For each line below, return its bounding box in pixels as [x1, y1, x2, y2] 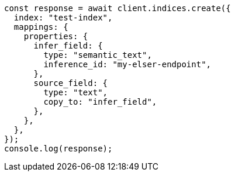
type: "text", [43, 88, 108, 97]
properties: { [23, 32, 88, 41]
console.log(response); [4, 144, 113, 153]
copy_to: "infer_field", [43, 97, 157, 106]
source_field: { [33, 78, 108, 88]
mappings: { [13, 22, 68, 32]
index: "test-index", [13, 13, 113, 22]
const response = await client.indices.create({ [4, 4, 231, 13]
